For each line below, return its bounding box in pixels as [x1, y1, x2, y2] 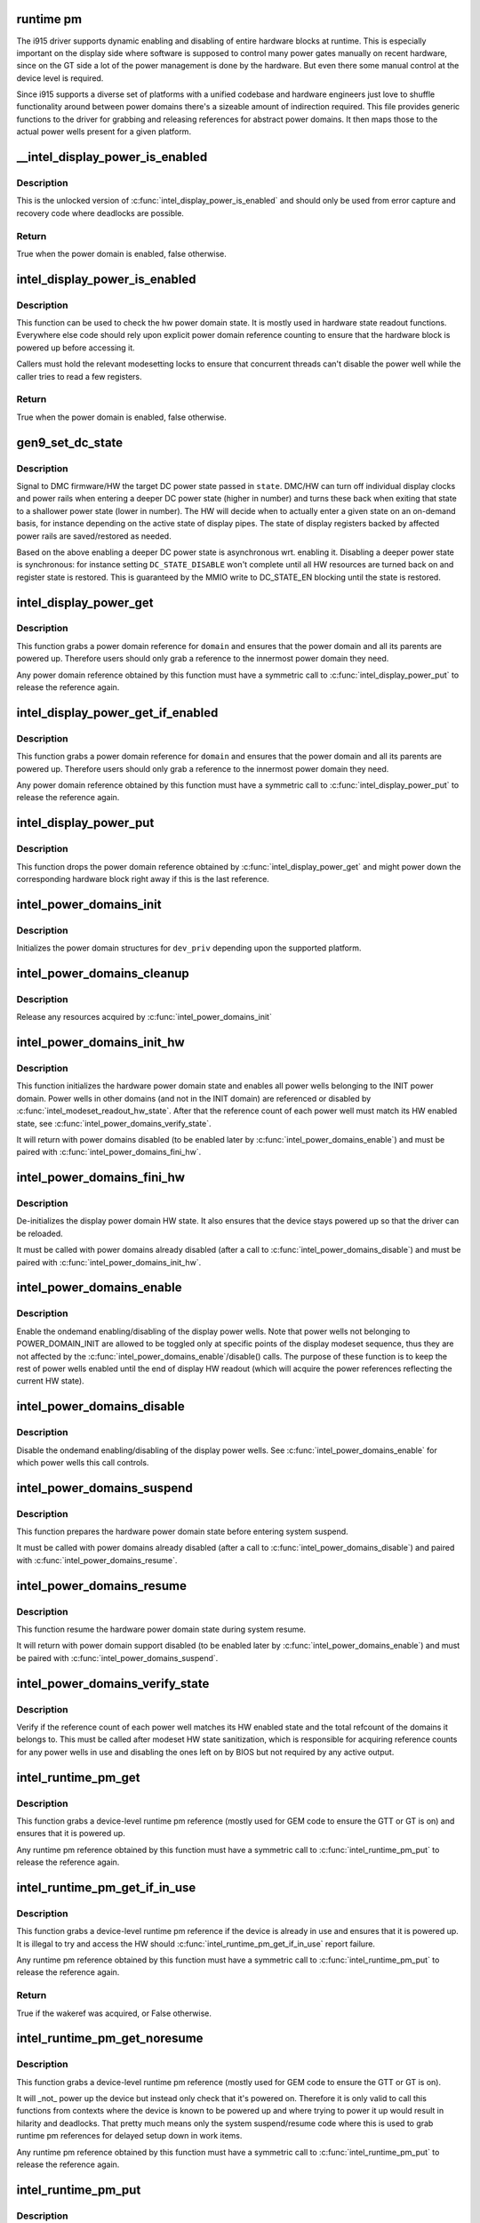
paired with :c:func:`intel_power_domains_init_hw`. [16, 1256, 202, 1267]
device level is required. [16, 72, 104, 84]
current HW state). [16, 1376, 84, 1386]
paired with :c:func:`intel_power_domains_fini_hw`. [16, 1147, 202, 1158]
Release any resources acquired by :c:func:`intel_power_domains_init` [16, 1012, 273, 1023]
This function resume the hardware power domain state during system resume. [16, 1624, 307, 1634]
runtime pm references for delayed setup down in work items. [16, 2131, 243, 2141]
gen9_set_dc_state [16, 435, 124, 450]
